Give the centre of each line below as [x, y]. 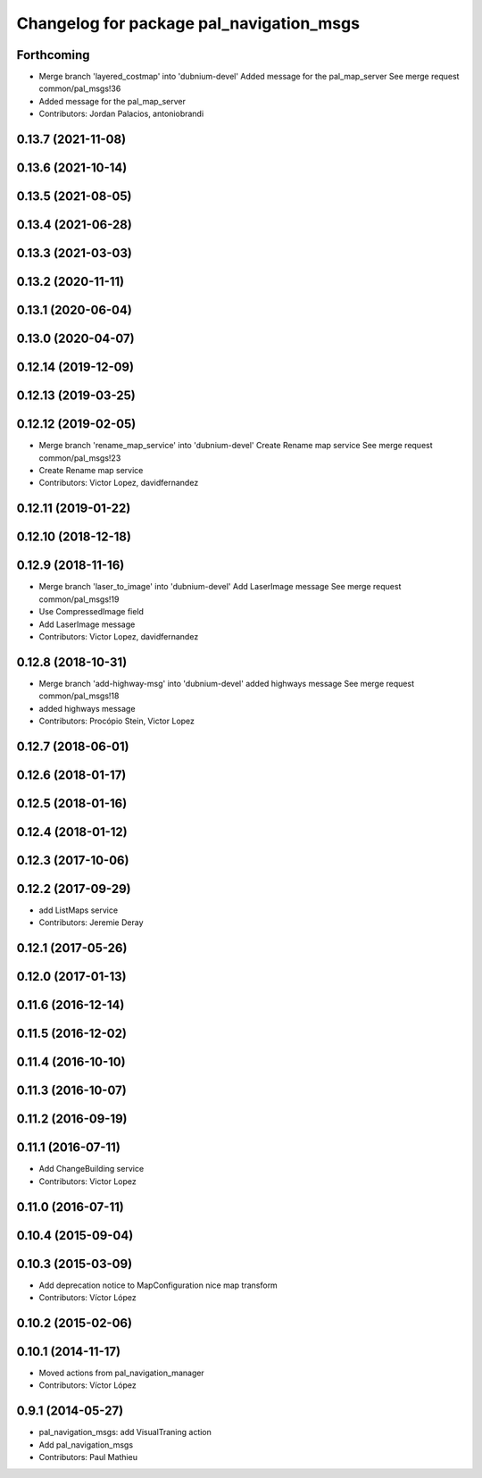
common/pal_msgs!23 [80, 458]
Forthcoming [53, 55]
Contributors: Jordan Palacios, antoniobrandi [121, 114]
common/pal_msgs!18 [79, 696]
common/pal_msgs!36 [80, 88]
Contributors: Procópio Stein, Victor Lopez [117, 721]
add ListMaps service [79, 910]
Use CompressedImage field [91, 612]
